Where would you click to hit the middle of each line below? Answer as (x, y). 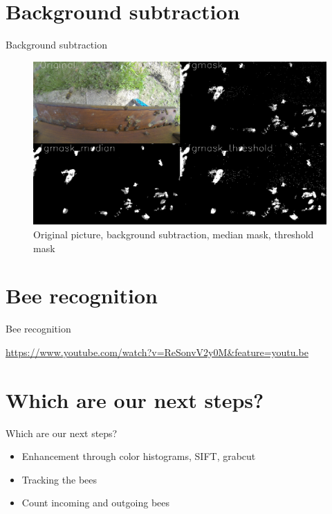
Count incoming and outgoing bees (96, 503)
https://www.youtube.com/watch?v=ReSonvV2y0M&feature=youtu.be (157, 352)
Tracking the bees (59, 479)
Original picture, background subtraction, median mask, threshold (174, 234)
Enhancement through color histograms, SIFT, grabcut (139, 456)
